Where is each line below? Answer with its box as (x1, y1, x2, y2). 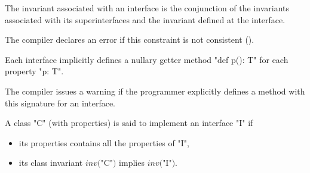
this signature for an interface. (5, 96, 116, 109)
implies (119, 156, 145, 169)
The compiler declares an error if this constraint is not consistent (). (5, 33, 254, 46)
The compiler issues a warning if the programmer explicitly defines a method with (5, 84, 305, 97)
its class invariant (19, 156, 83, 169)
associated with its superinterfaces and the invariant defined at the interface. (5, 13, 286, 26)
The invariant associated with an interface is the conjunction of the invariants (5, 2, 290, 14)
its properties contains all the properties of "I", (19, 136, 189, 149)
